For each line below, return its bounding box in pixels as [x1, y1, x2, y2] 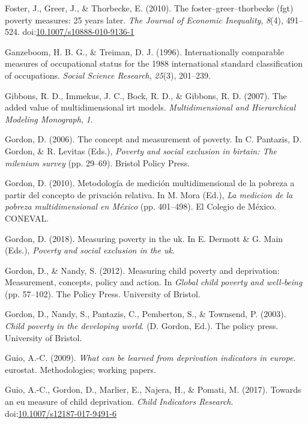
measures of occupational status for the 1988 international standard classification [5, 57, 303, 70]
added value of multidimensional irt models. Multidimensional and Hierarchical [5, 101, 296, 114]
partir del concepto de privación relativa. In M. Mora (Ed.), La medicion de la [5, 188, 293, 201]
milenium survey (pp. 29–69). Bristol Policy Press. [5, 156, 190, 169]
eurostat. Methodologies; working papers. [5, 363, 156, 375]
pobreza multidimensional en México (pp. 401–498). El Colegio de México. [5, 200, 277, 213]
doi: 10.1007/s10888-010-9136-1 [22, 25, 134, 38]
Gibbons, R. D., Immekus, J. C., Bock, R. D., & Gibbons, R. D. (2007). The [5, 89, 287, 101]
